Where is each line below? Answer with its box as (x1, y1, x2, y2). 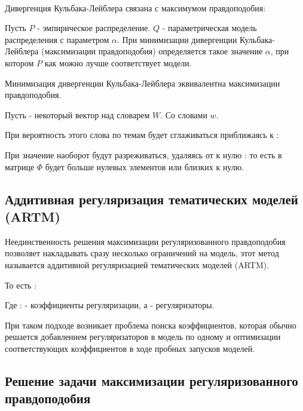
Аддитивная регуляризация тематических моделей (5, 189, 298, 208)
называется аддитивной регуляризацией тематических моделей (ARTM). (5, 258, 270, 271)
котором (5, 56, 34, 69)
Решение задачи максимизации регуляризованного (5, 371, 298, 389)
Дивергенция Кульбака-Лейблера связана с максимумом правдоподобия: (5, 1, 266, 14)
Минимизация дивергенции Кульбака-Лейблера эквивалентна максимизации (5, 76, 280, 89)
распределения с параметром (5, 33, 109, 45)
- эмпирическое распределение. (37, 22, 151, 34)
